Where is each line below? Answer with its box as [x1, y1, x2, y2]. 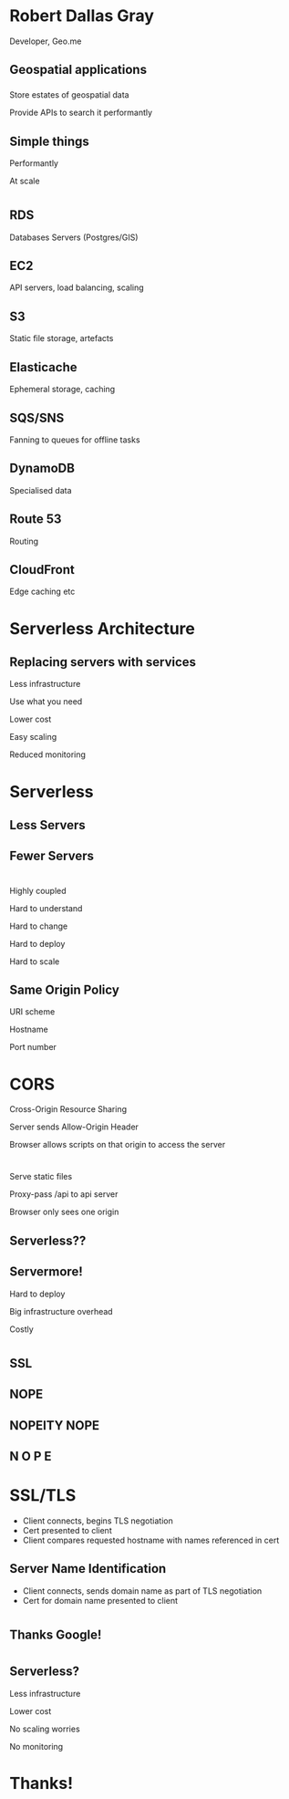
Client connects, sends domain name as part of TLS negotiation [22, 1585, 263, 1596]
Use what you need [9, 696, 83, 707]
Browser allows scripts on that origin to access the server [9, 1139, 226, 1150]
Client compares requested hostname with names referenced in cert [22, 1534, 280, 1545]
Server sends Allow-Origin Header [9, 1121, 139, 1132]
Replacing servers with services [9, 654, 197, 670]
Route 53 [9, 512, 62, 527]
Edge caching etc [9, 586, 76, 598]
